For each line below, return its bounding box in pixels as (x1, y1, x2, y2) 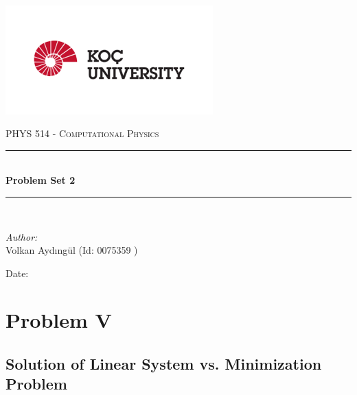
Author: (5, 229, 38, 243)
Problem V (5, 306, 112, 334)
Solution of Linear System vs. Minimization (5, 353, 322, 374)
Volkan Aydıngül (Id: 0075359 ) (5, 243, 138, 257)
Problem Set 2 (5, 173, 76, 187)
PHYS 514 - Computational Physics (5, 126, 159, 141)
